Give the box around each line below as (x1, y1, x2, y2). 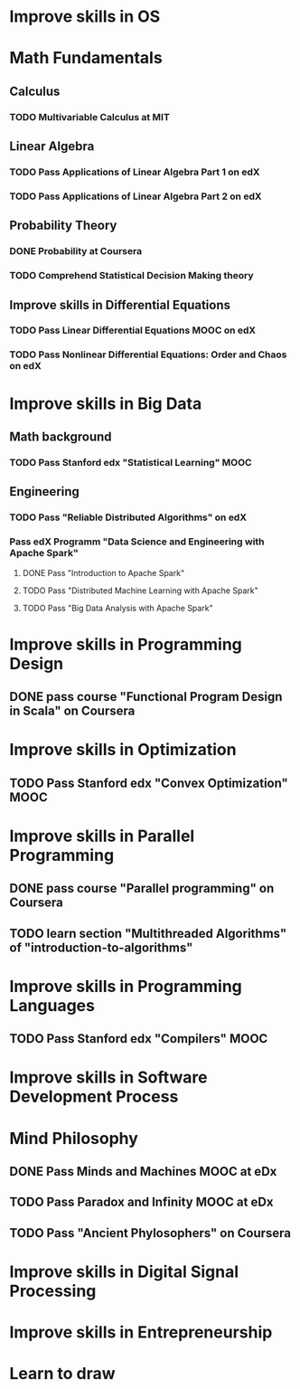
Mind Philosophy (9, 1128, 138, 1148)
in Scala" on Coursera (9, 704, 136, 719)
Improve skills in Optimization (9, 740, 237, 761)
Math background (9, 429, 112, 444)
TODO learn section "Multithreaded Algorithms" (9, 925, 287, 941)
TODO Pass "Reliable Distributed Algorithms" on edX (9, 511, 247, 524)
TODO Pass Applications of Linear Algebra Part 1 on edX (9, 165, 260, 178)
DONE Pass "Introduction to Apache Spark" (22, 567, 185, 578)
